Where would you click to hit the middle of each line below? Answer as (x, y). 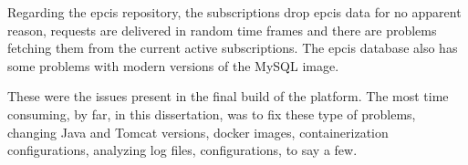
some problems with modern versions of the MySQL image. (173, 65)
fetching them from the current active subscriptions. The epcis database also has (233, 48)
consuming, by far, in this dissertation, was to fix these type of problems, (212, 113)
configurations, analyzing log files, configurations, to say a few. (182, 150)
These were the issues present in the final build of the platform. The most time (228, 96)
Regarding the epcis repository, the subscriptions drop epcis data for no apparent (234, 12)
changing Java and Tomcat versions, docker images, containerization (198, 132)
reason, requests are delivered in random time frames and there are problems (222, 30)
